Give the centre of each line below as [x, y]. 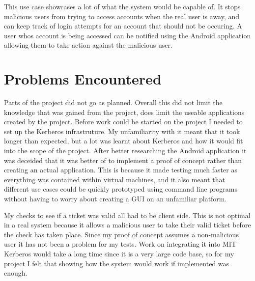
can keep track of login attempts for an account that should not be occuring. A [123, 26]
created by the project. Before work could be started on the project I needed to [123, 122]
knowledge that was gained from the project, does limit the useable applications [124, 112]
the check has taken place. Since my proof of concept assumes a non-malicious [121, 234]
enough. [16, 273]
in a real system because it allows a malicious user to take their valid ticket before [127, 225]
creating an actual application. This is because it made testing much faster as [121, 170]
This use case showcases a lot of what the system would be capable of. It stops [122, 6]
